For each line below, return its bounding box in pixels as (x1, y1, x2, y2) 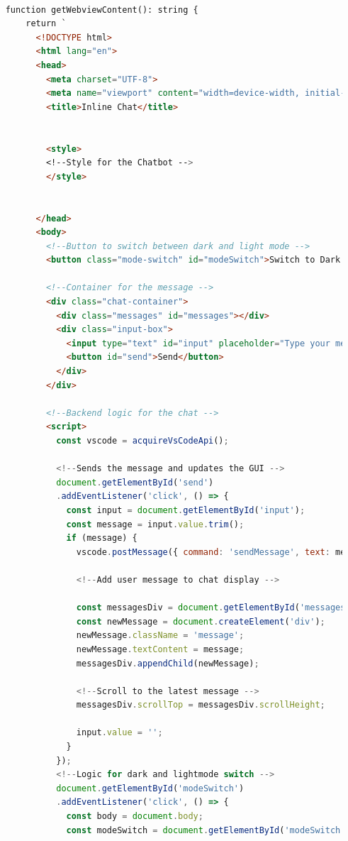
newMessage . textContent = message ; (76, 644, 245, 654)
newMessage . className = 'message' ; (76, 630, 245, 641)
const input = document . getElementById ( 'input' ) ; (66, 505, 305, 515)
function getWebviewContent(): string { (5, 4, 198, 15)
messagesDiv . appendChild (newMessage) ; (76, 658, 259, 669)
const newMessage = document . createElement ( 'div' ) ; (76, 616, 325, 627)
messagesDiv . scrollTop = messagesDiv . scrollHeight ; (76, 700, 325, 710)
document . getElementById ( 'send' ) (56, 477, 214, 488)
